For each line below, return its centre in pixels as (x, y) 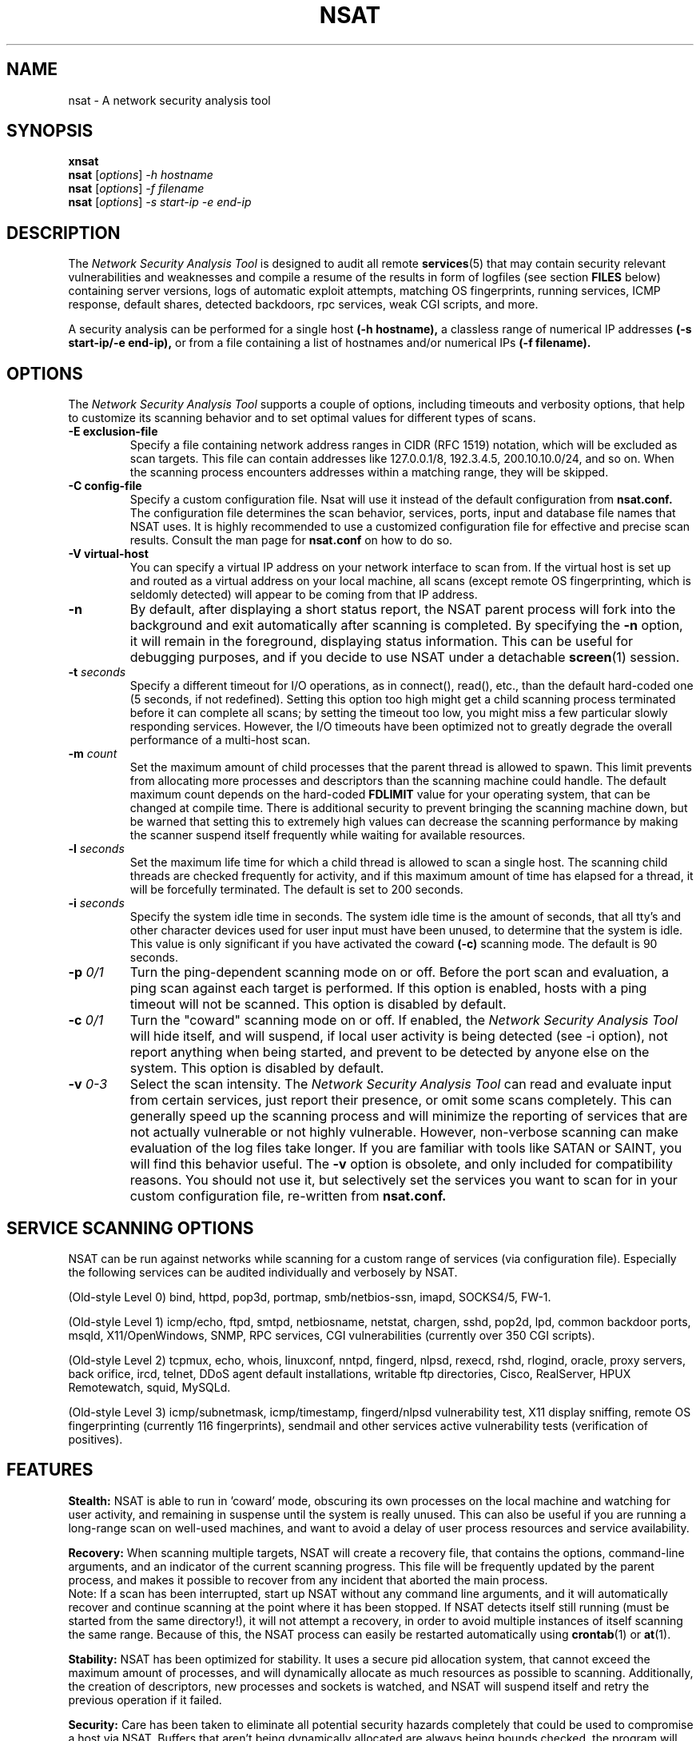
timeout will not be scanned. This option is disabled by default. (318, 1004)
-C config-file (105, 486)
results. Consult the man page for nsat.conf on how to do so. (291, 540)
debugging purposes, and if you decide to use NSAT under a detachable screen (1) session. (405, 657)
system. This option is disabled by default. (257, 1068)
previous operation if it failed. (145, 1699)
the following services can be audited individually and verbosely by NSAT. (263, 1272)
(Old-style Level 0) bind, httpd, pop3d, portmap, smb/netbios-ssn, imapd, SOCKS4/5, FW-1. (310, 1297)
